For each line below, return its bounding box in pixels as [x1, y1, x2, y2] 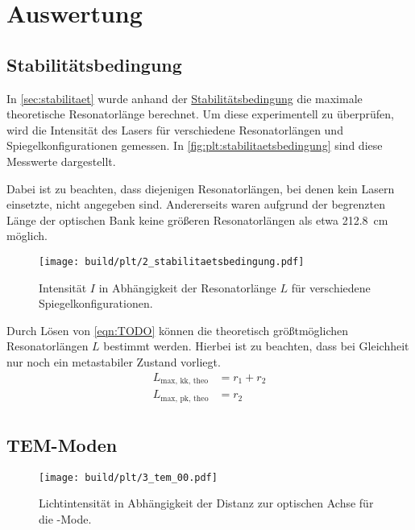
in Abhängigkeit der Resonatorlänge [98, 279, 276, 296]
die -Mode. [39, 511, 92, 527]
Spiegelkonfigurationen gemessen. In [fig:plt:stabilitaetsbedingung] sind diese [6, 137, 383, 154]
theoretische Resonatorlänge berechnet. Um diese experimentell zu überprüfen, [6, 106, 394, 122]
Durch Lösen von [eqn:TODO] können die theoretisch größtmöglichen [6, 321, 348, 338]
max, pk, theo [160, 394, 209, 403]
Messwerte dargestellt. [6, 152, 116, 169]
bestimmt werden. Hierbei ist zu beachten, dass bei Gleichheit [103, 337, 409, 354]
